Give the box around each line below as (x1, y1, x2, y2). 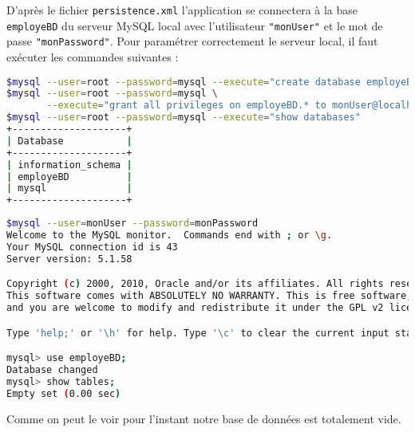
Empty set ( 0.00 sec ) (6, 387, 121, 399)
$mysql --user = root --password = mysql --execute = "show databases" (6, 112, 361, 124)
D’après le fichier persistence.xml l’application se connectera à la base (6, 2, 358, 18)
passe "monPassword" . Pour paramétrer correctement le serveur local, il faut (6, 33, 378, 49)
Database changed (6, 364, 98, 376)
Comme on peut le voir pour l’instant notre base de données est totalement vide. (6, 410, 401, 426)
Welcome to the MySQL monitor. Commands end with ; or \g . (6, 230, 333, 242)
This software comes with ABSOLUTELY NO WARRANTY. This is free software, (6, 290, 413, 302)
